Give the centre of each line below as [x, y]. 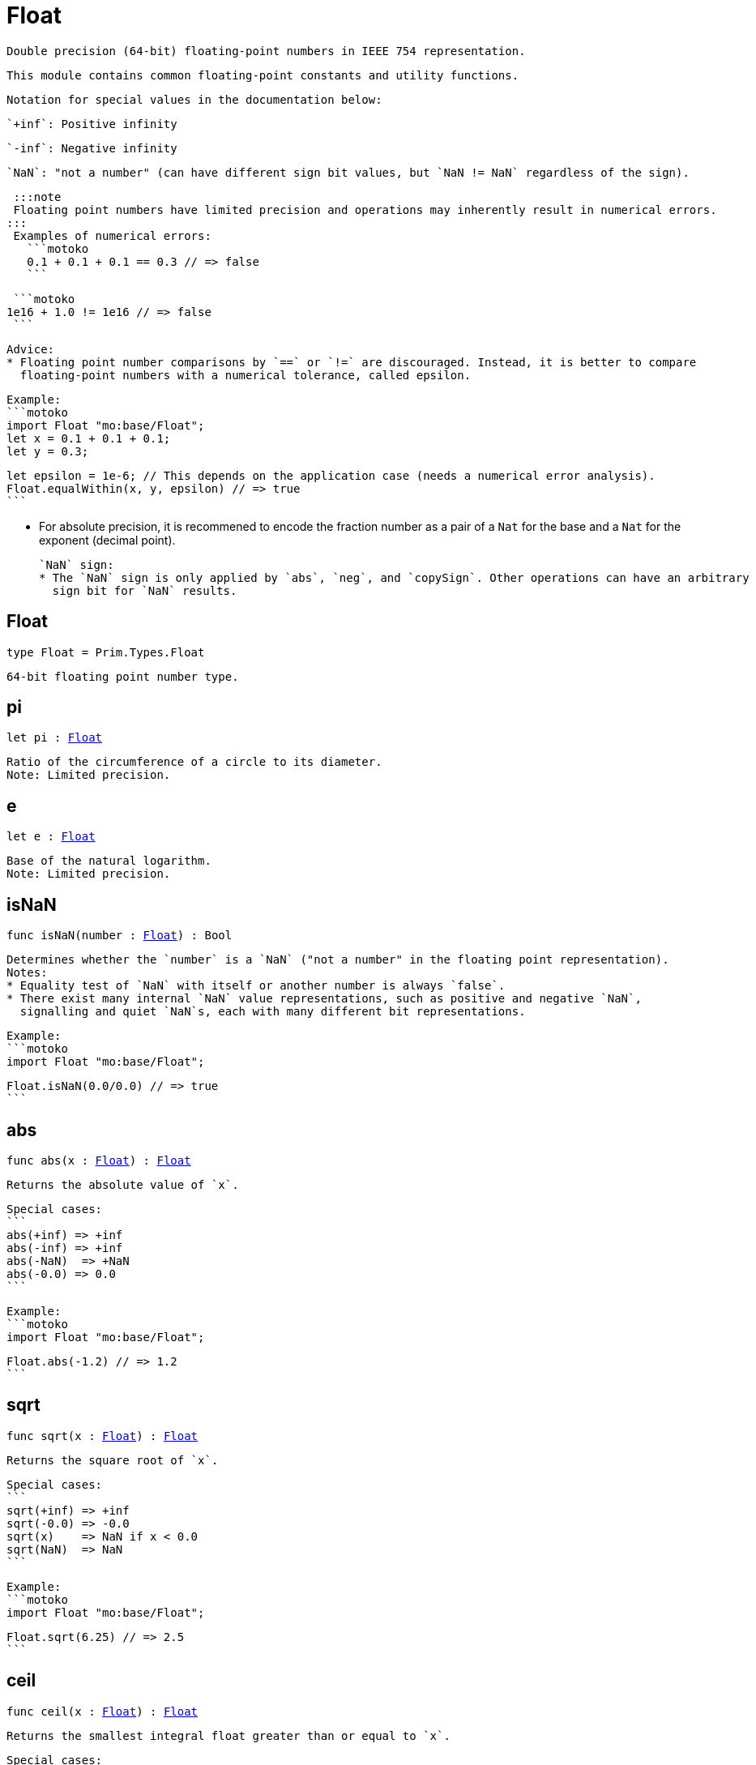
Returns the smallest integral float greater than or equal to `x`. [229, 1735]
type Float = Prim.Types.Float [106, 652]
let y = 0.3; [48, 451]
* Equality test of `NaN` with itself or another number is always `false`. [256, 986]
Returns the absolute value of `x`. [123, 1184]
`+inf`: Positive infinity [92, 124]
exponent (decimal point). [107, 540]
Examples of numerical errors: [112, 235]
